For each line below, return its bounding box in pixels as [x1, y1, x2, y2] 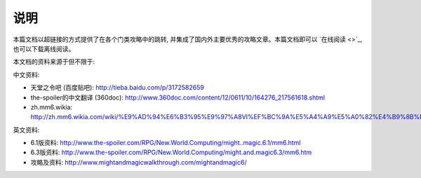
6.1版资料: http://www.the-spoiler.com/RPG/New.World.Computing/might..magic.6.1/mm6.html [30, 139, 301, 147]
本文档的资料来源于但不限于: [13, 57, 95, 66]
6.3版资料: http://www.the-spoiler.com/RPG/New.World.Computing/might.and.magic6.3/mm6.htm [30, 148, 312, 157]
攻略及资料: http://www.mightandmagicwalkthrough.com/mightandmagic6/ [30, 158, 247, 166]
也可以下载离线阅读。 [13, 44, 75, 53]
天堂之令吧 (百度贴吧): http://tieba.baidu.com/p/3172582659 [30, 83, 205, 92]
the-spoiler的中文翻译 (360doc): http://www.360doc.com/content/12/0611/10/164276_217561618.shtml [30, 93, 326, 102]
